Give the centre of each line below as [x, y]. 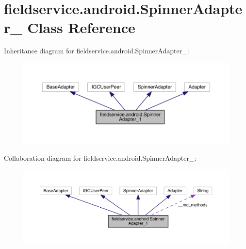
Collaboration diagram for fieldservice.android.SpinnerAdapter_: [100, 158]
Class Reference [81, 27]
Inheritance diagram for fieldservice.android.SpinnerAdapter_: [97, 51]
